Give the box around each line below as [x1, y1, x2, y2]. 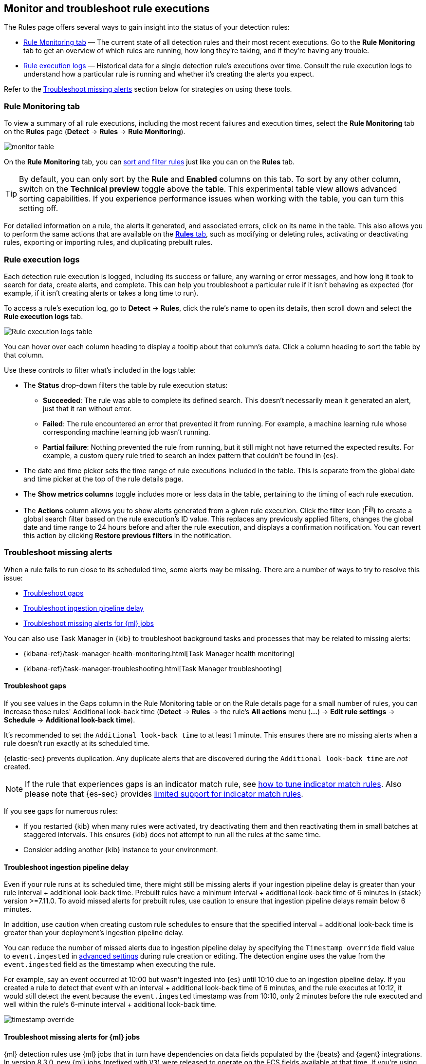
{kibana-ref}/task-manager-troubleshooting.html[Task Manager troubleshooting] [23, 664, 282, 673]
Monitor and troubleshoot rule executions [4, 2, 210, 15]
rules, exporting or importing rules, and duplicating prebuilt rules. [4, 238, 213, 247]
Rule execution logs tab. [4, 312, 83, 321]
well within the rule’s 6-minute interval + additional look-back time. [4, 1000, 217, 1009]
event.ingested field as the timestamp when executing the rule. [4, 960, 216, 969]
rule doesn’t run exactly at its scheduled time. [4, 739, 150, 747]
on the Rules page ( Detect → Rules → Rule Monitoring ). [4, 127, 185, 136]
